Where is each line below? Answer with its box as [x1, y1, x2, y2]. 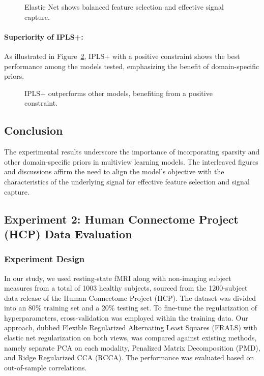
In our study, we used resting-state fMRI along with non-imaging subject [4, 272, 231, 283]
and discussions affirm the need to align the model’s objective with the [4, 166, 224, 177]
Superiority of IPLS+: [4, 31, 83, 42]
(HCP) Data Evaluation [4, 226, 132, 241]
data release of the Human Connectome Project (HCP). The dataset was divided [4, 292, 256, 303]
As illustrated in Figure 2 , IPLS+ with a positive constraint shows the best [4, 50, 240, 61]
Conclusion [4, 122, 63, 138]
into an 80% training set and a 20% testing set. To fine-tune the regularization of [4, 302, 257, 313]
